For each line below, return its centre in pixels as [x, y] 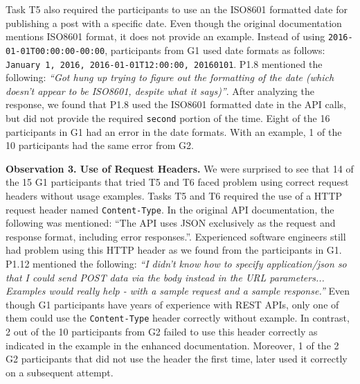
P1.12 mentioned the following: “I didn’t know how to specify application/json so [176, 263]
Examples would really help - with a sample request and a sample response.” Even [178, 291]
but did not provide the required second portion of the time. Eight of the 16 [168, 117]
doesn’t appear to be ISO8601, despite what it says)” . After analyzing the [160, 90]
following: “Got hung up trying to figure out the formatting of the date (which [170, 77]
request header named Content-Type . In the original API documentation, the [170, 209]
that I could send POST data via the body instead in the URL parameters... [165, 277]
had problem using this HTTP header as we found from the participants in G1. [174, 250]
